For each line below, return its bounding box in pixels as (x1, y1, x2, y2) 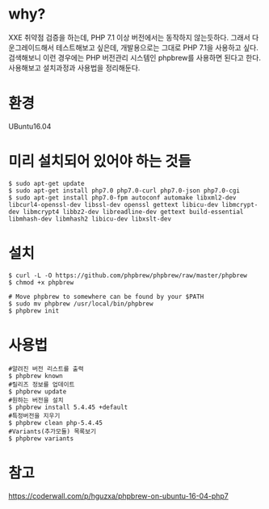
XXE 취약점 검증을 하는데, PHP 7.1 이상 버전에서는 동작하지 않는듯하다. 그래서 (8, 32, 250, 42)
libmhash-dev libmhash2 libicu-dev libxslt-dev (8, 215, 172, 223)
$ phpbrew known (8, 372, 63, 380)
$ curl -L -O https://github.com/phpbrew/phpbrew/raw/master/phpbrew (8, 271, 248, 280)
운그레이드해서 (8, 42, 55, 53)
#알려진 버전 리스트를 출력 (8, 364, 84, 372)
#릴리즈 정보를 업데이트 (8, 381, 75, 389)
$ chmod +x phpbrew (8, 278, 74, 287)
